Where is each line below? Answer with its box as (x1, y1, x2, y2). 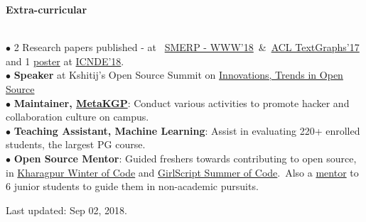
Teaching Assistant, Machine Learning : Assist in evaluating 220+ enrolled (14, 123, 360, 138)
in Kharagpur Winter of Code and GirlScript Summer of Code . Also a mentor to (6, 165, 359, 179)
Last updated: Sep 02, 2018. (6, 202, 128, 217)
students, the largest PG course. (6, 137, 146, 152)
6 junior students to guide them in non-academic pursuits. (6, 179, 259, 194)
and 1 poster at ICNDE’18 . (6, 53, 124, 68)
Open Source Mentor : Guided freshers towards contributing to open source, (14, 150, 357, 165)
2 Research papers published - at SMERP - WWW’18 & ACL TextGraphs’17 (14, 40, 360, 55)
